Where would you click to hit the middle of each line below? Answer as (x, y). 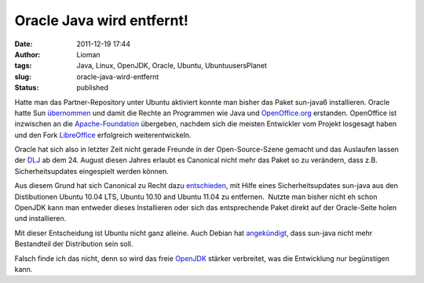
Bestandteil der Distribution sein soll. (74, 244)
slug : (23, 76)
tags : (23, 66)
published (93, 88)
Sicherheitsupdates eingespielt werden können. (91, 171)
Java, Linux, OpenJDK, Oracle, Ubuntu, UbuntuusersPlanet (172, 66)
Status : (27, 88)
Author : (27, 54)
